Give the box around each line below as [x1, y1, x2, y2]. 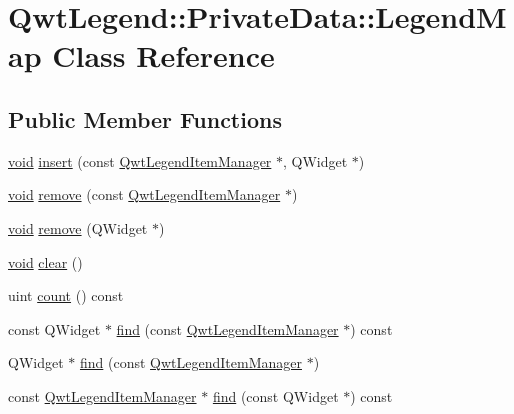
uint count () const [8, 285, 124, 306]
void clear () [8, 251, 83, 272]
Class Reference [52, 35, 275, 76]
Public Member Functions [8, 103, 282, 134]
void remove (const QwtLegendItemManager [8, 184, 281, 205]
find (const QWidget [212, 385, 339, 406]
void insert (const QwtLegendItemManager [8, 150, 272, 171]
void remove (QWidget [8, 217, 148, 238]
